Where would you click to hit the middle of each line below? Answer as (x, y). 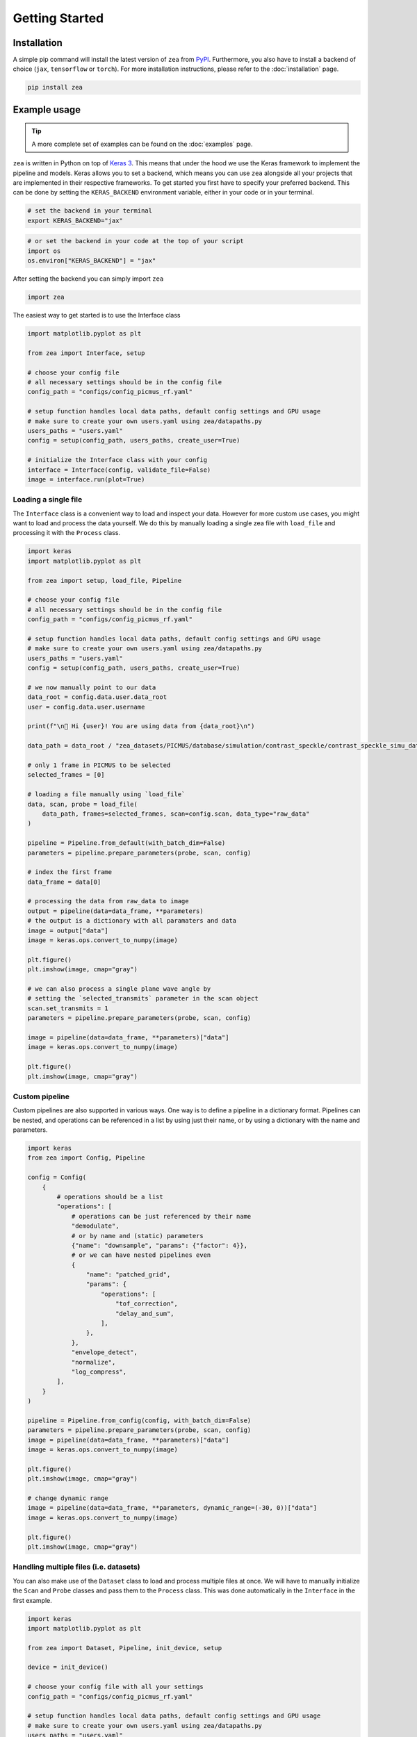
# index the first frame (70, 872)
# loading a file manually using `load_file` (106, 795)
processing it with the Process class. (67, 533)
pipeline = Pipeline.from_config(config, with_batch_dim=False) (139, 1420)
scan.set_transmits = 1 (68, 1008)
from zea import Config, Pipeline (86, 1158)
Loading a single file (48, 500)
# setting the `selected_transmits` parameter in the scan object (143, 998)
